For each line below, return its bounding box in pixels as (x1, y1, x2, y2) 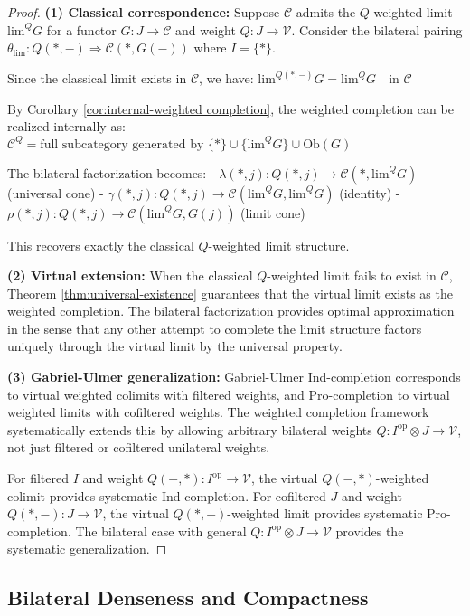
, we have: (199, 69, 254, 88)
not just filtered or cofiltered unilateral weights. (7, 438, 270, 457)
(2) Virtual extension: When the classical (7, 266, 253, 285)
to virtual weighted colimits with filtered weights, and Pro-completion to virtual (7, 384, 450, 403)
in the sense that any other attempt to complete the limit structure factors (7, 318, 422, 337)
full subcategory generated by (40, 137, 204, 151)
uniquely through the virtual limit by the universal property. (7, 336, 343, 355)
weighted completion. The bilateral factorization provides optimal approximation (7, 301, 455, 320)
